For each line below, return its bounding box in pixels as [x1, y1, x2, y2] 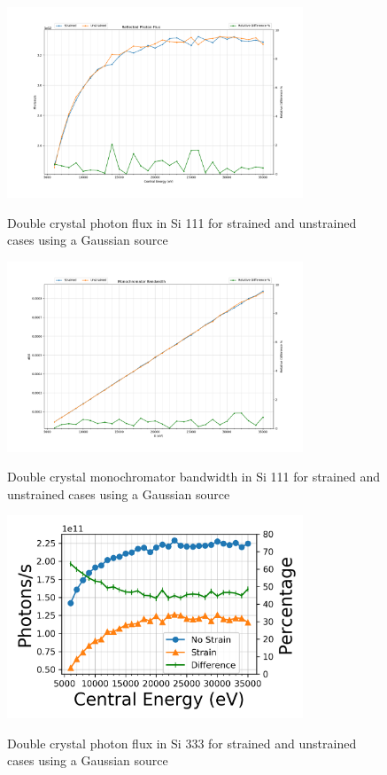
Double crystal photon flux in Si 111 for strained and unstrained [7, 213, 357, 231]
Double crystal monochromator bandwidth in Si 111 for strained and [7, 467, 380, 486]
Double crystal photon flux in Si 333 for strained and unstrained [7, 733, 357, 752]
